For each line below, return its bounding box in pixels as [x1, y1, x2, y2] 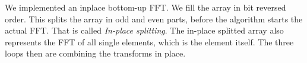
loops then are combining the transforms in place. [5, 47, 186, 59]
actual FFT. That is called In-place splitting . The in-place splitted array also [5, 24, 284, 37]
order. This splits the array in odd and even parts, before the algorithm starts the [5, 12, 303, 25]
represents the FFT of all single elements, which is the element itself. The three [5, 35, 294, 48]
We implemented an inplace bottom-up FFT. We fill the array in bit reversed [5, 1, 286, 13]
